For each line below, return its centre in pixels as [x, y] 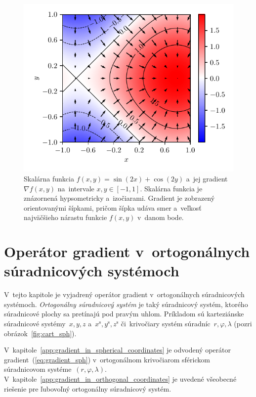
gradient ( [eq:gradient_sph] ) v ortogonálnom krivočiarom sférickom [107, 359]
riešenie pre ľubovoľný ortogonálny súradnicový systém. [88, 388]
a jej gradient [207, 178]
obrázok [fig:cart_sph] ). [40, 333]
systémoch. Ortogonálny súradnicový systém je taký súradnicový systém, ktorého [126, 304]
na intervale [76, 188]
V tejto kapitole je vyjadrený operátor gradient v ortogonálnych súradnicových [124, 294]
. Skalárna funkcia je [171, 188]
